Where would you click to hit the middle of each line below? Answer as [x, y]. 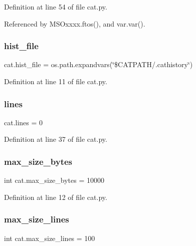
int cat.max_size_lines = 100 [50, 238]
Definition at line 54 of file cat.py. [56, 7]
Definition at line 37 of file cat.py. [56, 139]
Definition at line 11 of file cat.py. [56, 81]
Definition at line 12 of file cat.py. [56, 197]
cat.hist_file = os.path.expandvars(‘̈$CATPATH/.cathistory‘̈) [99, 64]
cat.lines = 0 [24, 122]
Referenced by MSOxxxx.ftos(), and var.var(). [75, 23]
